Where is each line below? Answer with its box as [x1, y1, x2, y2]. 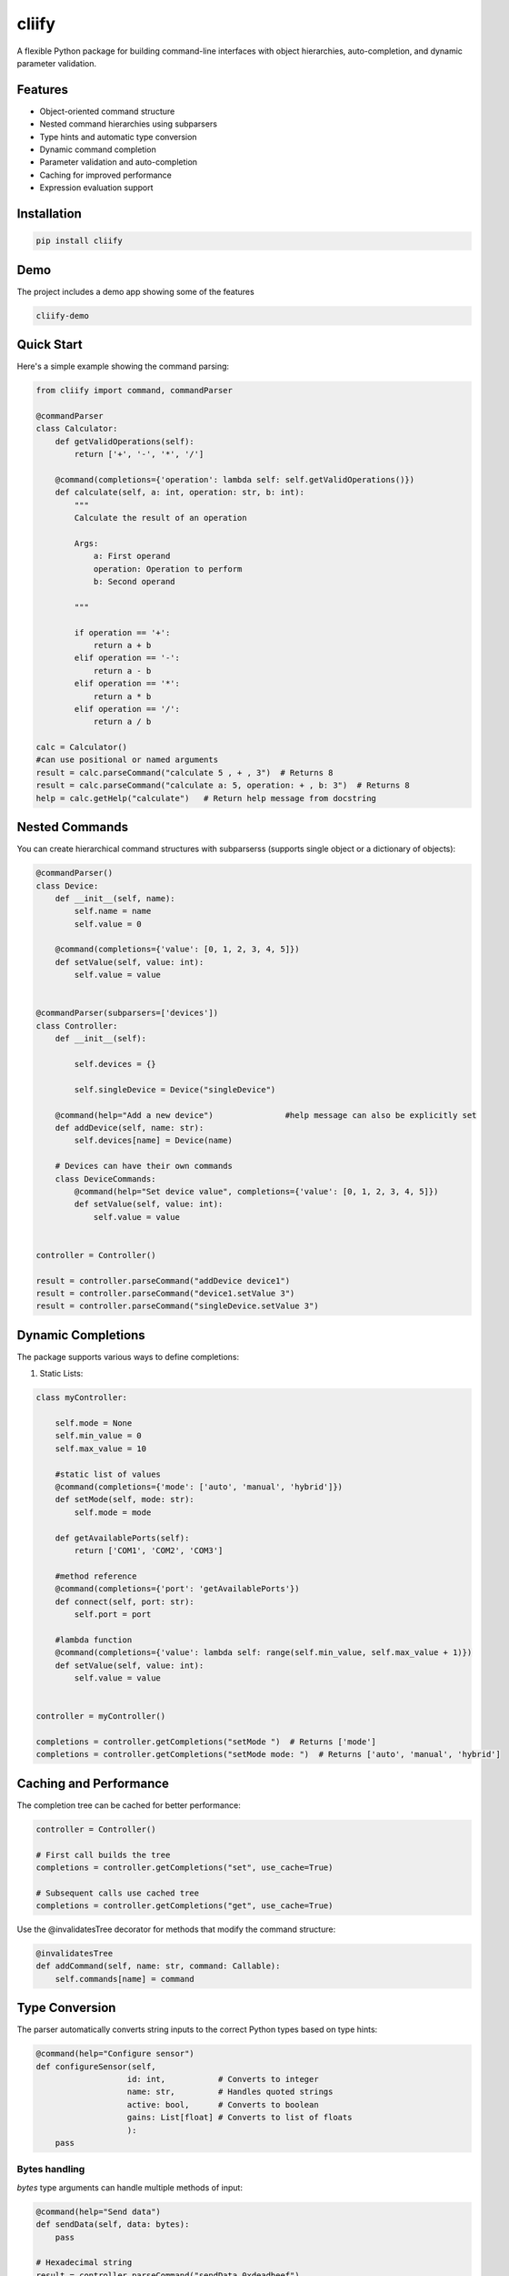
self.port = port [74, 1609, 152, 1620]
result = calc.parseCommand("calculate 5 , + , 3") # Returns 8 [35, 767, 334, 777]
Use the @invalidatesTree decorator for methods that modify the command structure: [16, 1924, 336, 1935]
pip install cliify [35, 236, 123, 246]
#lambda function [55, 1634, 133, 1645]
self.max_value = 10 [55, 1443, 147, 1454]
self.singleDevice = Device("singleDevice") [74, 1084, 276, 1094]
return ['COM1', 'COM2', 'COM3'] [74, 1545, 224, 1556]
